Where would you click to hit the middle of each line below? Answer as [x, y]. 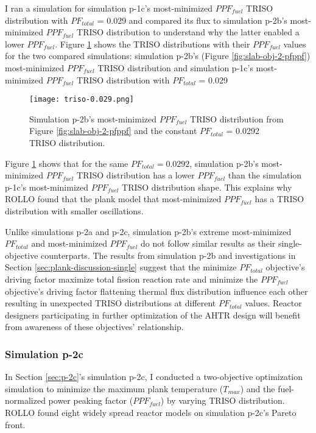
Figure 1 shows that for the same [67, 163]
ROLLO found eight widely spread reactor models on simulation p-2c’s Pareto [151, 412]
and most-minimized [69, 243]
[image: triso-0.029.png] [82, 100]
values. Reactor [273, 303]
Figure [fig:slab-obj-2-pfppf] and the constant [113, 131]
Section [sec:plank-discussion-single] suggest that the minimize [121, 267]
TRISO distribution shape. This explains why [207, 187]
